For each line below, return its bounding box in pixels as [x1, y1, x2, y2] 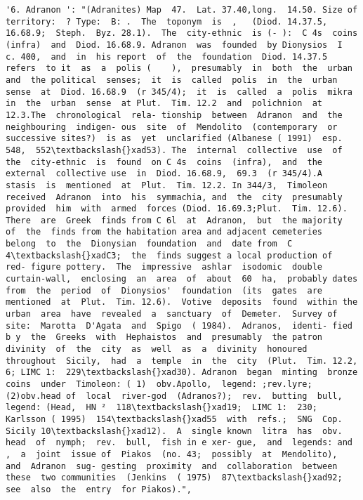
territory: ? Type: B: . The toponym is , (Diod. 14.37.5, [6, 16, 328, 27]
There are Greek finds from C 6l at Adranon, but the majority [6, 215, 343, 225]
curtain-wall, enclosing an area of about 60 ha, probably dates [6, 274, 358, 284]
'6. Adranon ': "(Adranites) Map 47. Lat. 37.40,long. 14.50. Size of [6, 5, 358, 15]
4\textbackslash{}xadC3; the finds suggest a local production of [6, 250, 333, 261]
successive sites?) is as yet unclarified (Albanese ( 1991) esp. [6, 133, 343, 144]
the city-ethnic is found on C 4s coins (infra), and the [6, 157, 323, 167]
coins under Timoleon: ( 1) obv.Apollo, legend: [6, 379, 257, 389]
